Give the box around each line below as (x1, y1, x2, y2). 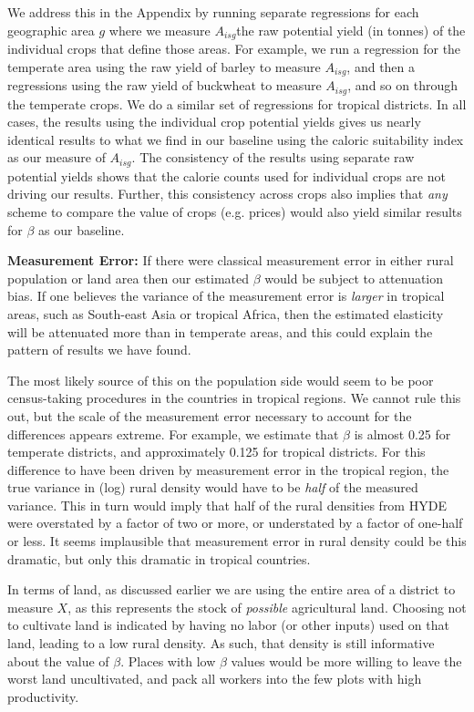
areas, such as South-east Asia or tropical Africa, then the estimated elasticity (7, 304, 444, 323)
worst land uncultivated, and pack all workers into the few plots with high (7, 669, 422, 688)
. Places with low (120, 651, 216, 670)
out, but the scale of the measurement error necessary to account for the (7, 406, 412, 425)
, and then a (346, 57, 416, 76)
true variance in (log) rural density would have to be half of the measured (7, 478, 418, 497)
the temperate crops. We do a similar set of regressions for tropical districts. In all (7, 94, 467, 113)
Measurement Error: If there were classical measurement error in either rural (7, 251, 454, 270)
